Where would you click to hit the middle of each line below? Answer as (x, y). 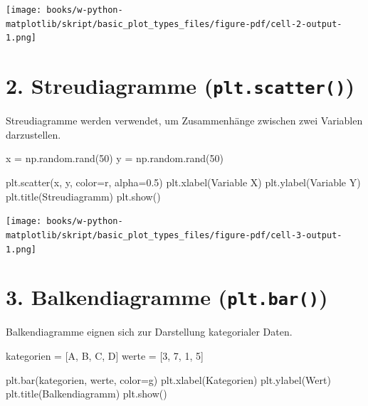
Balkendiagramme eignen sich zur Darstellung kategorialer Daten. (149, 332)
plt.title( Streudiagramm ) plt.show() (83, 196)
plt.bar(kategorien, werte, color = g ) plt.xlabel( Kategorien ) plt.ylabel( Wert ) (168, 379)
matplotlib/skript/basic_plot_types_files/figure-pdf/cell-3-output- (174, 235)
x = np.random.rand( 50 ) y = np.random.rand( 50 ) (115, 158)
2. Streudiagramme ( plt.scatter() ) (180, 86)
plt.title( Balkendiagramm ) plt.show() (86, 394)
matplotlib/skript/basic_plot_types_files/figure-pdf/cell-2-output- (174, 24)
